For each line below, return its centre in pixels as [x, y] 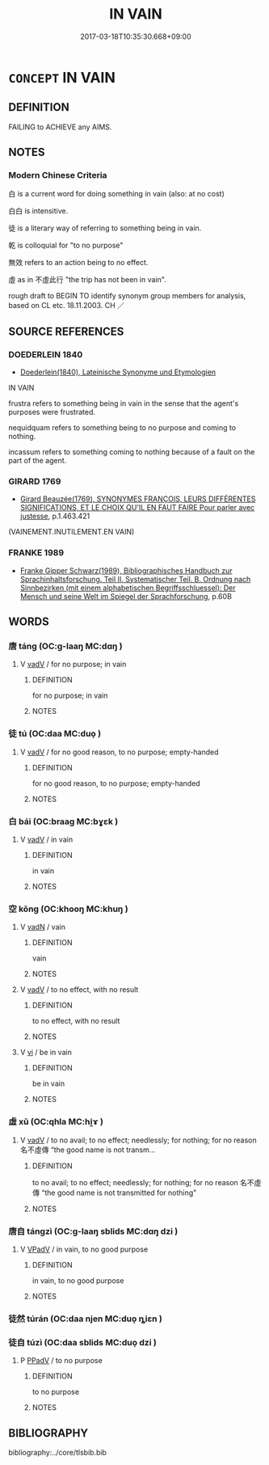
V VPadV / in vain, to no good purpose [84, 1249]
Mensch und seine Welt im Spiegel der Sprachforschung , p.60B [126, 596]
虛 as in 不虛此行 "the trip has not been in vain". [88, 280]
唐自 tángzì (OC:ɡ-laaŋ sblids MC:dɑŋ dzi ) [93, 1231]
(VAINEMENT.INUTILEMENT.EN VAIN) [71, 532]
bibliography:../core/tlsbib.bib [58, 1452]
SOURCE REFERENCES [66, 331]
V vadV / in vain [46, 839]
